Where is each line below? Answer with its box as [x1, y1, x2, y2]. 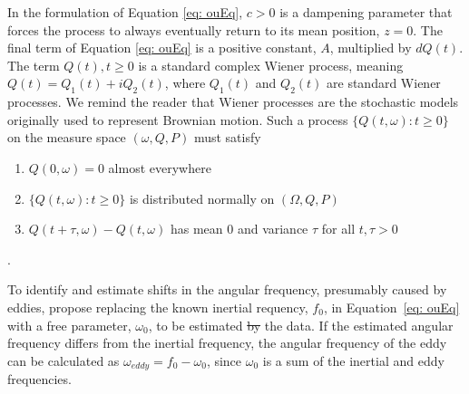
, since [206, 351, 242, 370]
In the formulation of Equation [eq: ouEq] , [7, 3, 243, 21]
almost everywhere [108, 158, 211, 177]
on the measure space [7, 128, 126, 147]
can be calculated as [7, 351, 120, 370]
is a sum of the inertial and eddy [262, 351, 445, 370]
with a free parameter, [7, 315, 132, 334]
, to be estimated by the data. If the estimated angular [148, 315, 454, 334]
